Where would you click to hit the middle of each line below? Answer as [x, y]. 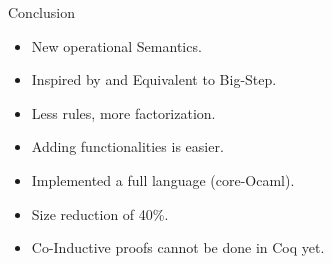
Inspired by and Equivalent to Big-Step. [154, 79]
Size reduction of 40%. [100, 213]
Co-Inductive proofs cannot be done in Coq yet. [178, 247]
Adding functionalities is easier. [127, 146]
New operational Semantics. [116, 45]
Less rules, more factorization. [123, 112]
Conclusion [41, 12]
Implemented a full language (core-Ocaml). [163, 179]
